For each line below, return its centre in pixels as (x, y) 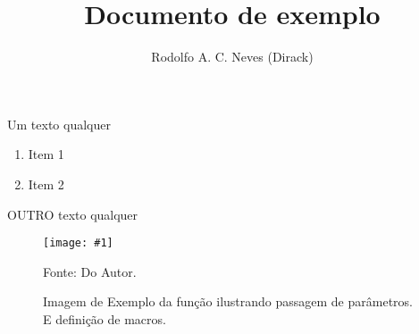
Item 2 (46, 184)
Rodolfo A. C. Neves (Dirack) (232, 57)
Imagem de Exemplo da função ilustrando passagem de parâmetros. (228, 301)
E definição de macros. (105, 318)
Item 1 (46, 154)
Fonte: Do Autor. (90, 271)
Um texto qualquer (59, 124)
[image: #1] (78, 243)
